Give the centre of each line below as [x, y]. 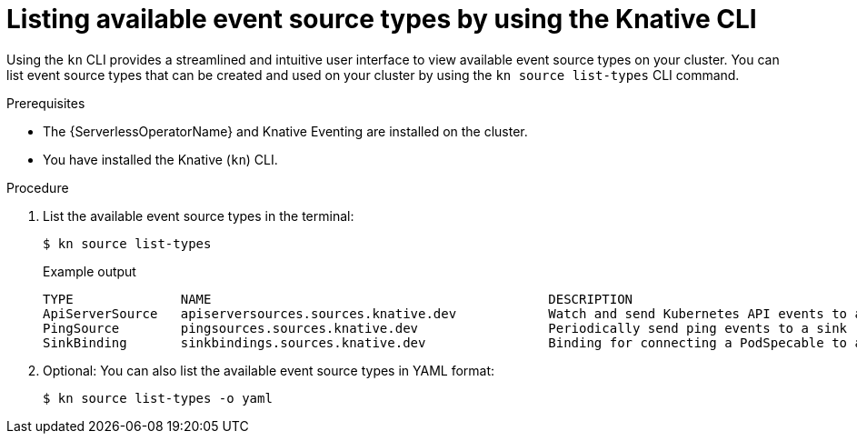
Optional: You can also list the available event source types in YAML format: [269, 370]
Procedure [38, 187]
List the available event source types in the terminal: [199, 215]
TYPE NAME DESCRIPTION [338, 299]
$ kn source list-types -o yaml [158, 398]
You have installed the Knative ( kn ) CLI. [160, 159]
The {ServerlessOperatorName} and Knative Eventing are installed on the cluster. [285, 131]
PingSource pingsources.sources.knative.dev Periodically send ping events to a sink [445, 328]
